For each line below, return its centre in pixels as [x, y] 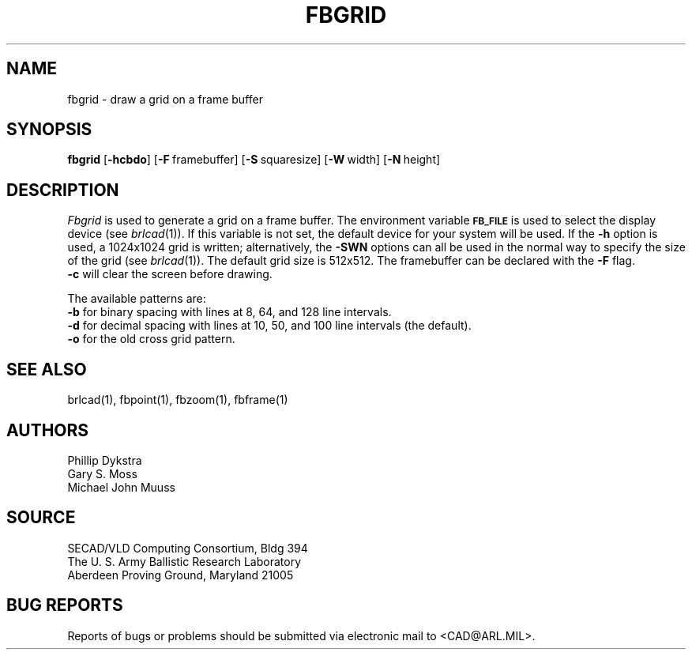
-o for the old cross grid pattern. [151, 339]
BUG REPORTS [65, 605]
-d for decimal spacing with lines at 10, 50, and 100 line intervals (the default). [269, 326]
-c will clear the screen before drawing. [170, 274]
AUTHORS [48, 430]
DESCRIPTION [63, 190]
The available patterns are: [137, 299]
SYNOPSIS [49, 130]
